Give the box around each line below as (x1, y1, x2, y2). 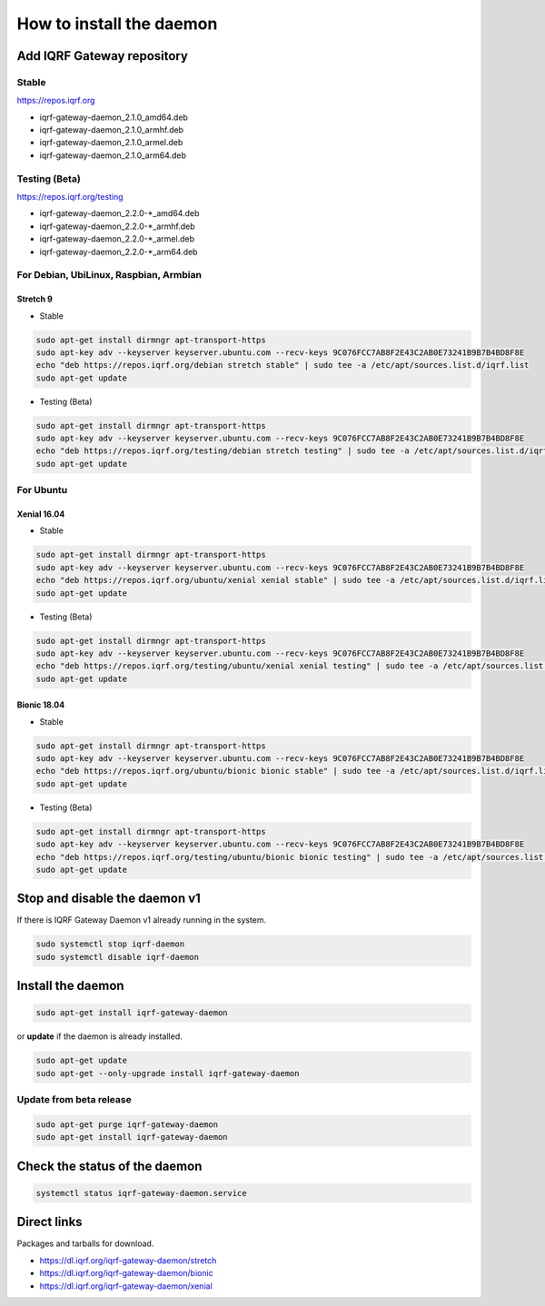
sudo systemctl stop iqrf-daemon (35, 939, 185, 949)
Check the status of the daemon (16, 1158, 203, 1173)
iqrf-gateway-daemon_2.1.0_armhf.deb (39, 124, 184, 135)
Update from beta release (16, 1093, 132, 1106)
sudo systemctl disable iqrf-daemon (35, 952, 200, 962)
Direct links (16, 1214, 83, 1230)
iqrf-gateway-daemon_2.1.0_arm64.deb (39, 150, 186, 161)
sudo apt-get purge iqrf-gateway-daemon (35, 1119, 218, 1130)
